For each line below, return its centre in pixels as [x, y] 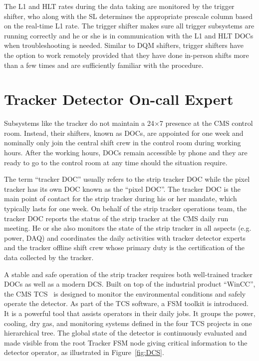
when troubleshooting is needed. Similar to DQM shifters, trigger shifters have [124, 45]
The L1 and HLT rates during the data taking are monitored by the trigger [119, 6]
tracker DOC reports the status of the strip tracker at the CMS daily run [116, 218]
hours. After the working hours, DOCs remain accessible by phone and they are [126, 153]
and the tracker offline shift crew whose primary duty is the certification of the [124, 247]
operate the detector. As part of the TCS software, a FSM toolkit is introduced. [126, 303]
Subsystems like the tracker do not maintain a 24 [79, 123]
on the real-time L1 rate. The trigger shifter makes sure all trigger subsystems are [129, 26]
